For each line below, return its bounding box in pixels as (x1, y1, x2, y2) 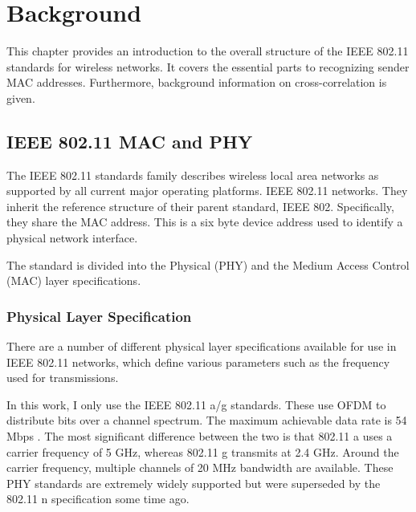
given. (6, 89, 35, 106)
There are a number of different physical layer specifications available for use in (6, 338, 397, 355)
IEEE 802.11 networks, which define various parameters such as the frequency (6, 353, 390, 370)
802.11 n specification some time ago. (6, 490, 190, 507)
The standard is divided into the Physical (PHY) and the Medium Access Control (6, 256, 410, 273)
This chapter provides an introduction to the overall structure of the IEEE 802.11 (6, 43, 409, 59)
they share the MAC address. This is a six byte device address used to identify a (6, 213, 403, 230)
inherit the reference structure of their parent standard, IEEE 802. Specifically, (6, 197, 394, 214)
